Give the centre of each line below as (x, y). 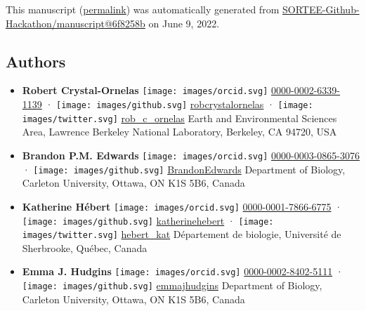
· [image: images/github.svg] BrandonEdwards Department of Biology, (184, 169)
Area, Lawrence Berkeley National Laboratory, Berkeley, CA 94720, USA (179, 132)
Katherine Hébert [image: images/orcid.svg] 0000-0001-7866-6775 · (182, 206)
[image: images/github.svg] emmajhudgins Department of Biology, (172, 285)
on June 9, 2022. (184, 23)
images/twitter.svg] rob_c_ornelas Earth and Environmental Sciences (179, 118)
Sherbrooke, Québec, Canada (85, 247)
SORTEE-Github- (321, 9)
